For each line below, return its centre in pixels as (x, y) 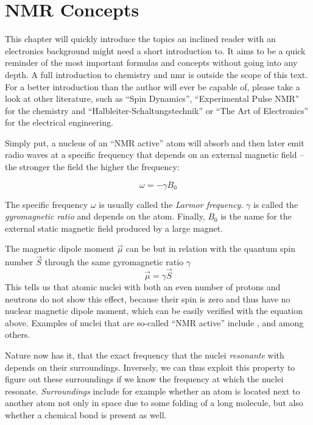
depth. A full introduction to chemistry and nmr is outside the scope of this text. (156, 74)
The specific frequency (47, 204)
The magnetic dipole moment (60, 248)
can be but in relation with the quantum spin (210, 248)
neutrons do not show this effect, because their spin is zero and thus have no (148, 298)
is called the (276, 204)
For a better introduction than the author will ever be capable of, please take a (153, 86)
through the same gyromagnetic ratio (114, 262)
